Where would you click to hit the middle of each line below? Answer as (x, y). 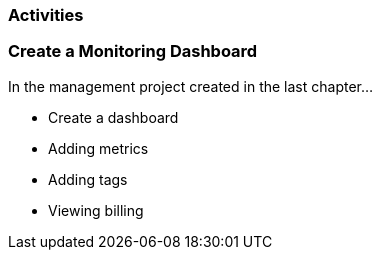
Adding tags (88, 179)
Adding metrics (98, 148)
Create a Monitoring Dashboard (133, 51)
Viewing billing (96, 210)
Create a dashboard (113, 117)
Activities (46, 15)
